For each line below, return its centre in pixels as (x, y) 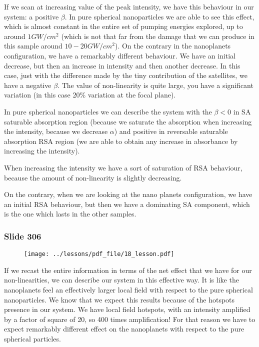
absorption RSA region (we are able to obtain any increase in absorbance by (121, 141)
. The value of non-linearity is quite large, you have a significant (155, 85)
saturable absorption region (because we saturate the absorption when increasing (128, 121)
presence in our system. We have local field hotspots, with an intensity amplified (127, 309)
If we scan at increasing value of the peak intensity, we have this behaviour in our (129, 6)
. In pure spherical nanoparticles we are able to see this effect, (159, 16)
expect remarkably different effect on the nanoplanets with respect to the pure (124, 329)
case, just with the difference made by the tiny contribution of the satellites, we (126, 75)
